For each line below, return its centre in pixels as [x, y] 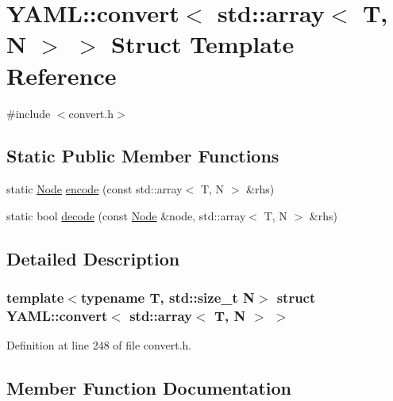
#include [29, 113]
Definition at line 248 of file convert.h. [99, 345]
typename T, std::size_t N [168, 298]
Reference [62, 75]
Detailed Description [93, 258]
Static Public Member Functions [143, 156]
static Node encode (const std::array [94, 189]
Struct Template [203, 44]
